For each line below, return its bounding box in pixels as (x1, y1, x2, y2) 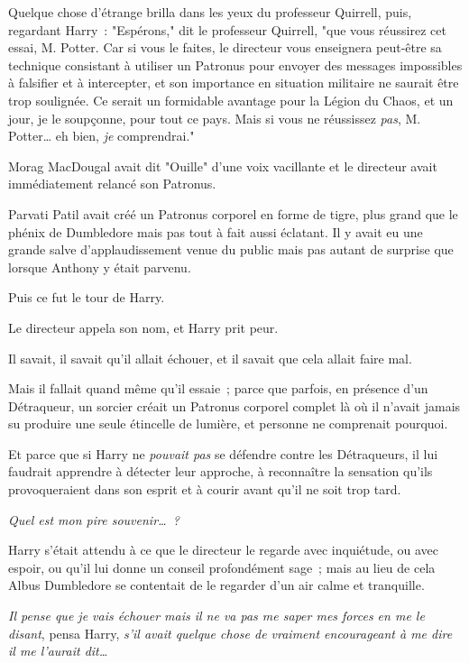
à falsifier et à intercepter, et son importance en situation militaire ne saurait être (8, 73, 459, 92)
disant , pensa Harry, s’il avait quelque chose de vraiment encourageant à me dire (8, 623, 453, 642)
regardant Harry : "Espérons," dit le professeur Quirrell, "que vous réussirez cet (8, 20, 446, 39)
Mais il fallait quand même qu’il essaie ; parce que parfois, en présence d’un (8, 379, 428, 398)
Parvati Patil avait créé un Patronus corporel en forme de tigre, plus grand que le (8, 204, 458, 223)
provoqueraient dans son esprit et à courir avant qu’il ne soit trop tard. (8, 480, 401, 499)
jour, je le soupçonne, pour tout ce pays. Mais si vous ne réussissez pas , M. (8, 108, 421, 127)
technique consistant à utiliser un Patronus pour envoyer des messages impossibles (8, 55, 463, 74)
